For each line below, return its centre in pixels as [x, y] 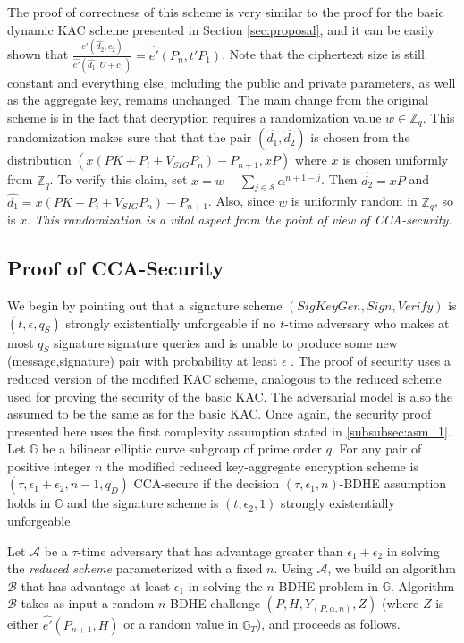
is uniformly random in [354, 201]
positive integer [49, 465]
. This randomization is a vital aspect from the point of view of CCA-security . [240, 220]
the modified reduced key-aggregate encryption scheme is [262, 465]
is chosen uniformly [396, 160]
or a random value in [181, 624]
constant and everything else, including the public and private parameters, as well [232, 82]
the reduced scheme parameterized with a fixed [135, 568]
